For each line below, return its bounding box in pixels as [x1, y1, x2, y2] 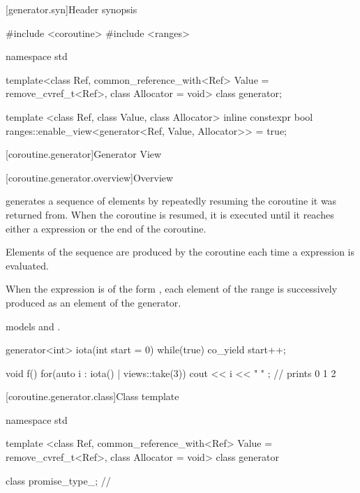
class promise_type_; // [6, 473, 111, 487]
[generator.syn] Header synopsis [6, 2, 137, 16]
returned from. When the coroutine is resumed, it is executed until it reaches [6, 207, 334, 221]
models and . [6, 318, 61, 333]
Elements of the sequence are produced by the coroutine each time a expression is [6, 244, 355, 259]
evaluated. [6, 258, 49, 272]
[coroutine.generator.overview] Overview [6, 170, 174, 184]
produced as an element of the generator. [6, 295, 181, 309]
